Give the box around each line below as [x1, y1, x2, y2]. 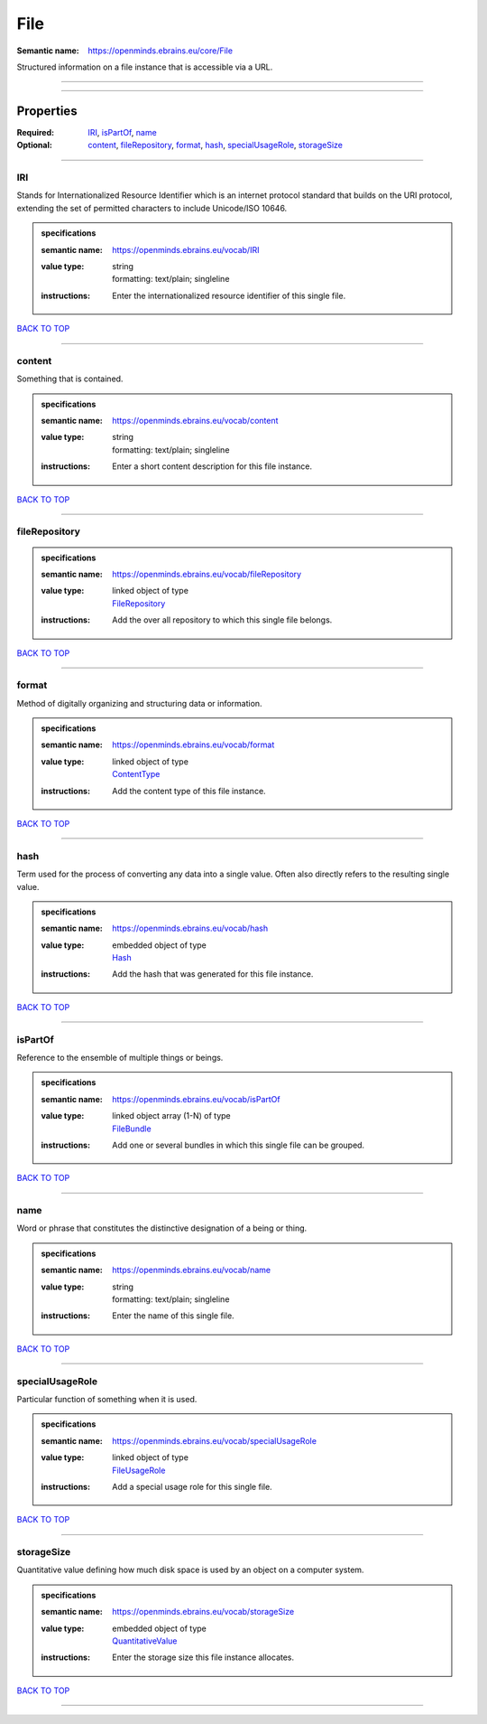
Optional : [16, 140, 53, 151]
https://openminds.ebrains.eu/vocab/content [112, 416, 279, 426]
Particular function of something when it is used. [16, 1393, 198, 1404]
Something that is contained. [16, 373, 124, 384]
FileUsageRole [112, 1465, 166, 1476]
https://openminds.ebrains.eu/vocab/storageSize [112, 1607, 295, 1617]
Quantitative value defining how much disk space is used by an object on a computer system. [16, 1564, 364, 1576]
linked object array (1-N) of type [112, 1110, 232, 1121]
